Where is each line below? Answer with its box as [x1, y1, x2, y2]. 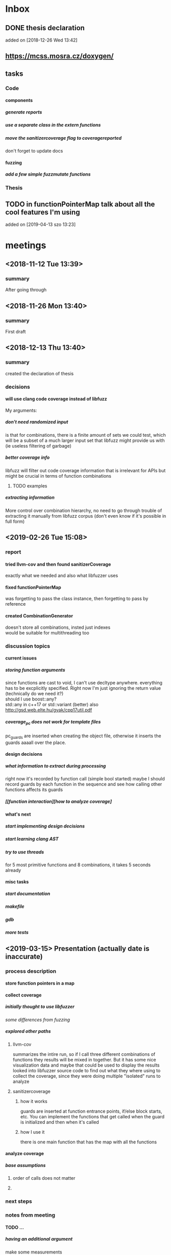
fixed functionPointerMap [5, 584, 61, 590]
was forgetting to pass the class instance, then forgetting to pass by [5, 595, 149, 602]
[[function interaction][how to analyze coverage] [5, 798, 112, 804]
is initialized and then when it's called [20, 1119, 100, 1125]
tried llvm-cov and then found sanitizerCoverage [5, 561, 111, 567]
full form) [5, 518, 25, 524]
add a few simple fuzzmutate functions [5, 171, 91, 177]
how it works [20, 1098, 47, 1104]
